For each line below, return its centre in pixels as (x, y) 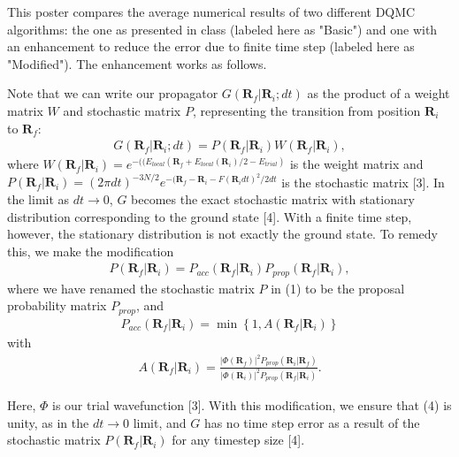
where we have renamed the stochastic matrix (131, 288)
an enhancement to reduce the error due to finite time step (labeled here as (211, 46)
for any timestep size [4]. (238, 440)
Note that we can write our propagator (113, 93)
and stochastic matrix (122, 110)
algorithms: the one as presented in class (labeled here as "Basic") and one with (222, 29)
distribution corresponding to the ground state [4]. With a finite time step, (210, 216)
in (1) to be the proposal (338, 288)
